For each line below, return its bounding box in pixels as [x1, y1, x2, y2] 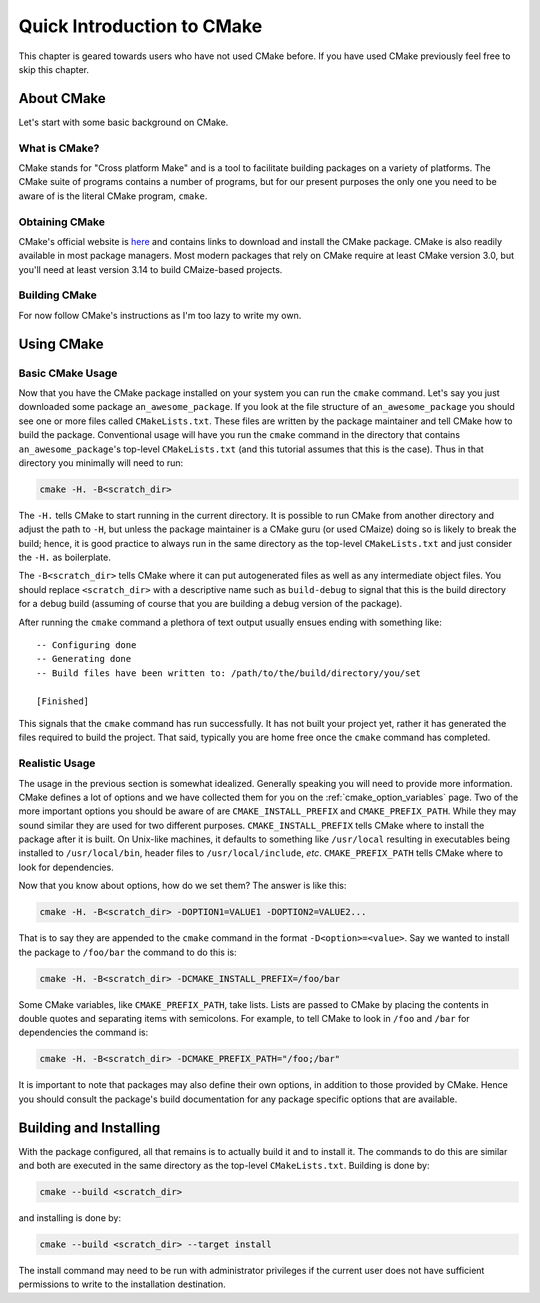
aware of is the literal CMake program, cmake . [18, 190, 208, 202]
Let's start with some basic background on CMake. [18, 116, 229, 128]
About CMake [18, 90, 107, 107]
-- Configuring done [36, 640, 137, 651]
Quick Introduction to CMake [18, 15, 263, 37]
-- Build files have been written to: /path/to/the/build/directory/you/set [36, 667, 422, 679]
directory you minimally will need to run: [18, 456, 184, 469]
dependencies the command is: [18, 1026, 149, 1039]
